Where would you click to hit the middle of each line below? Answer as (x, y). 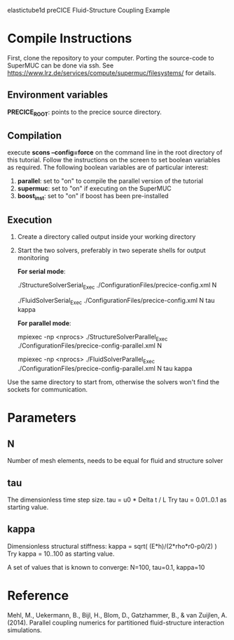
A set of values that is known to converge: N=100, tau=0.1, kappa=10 (106, 567)
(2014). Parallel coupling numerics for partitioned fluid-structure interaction (116, 622)
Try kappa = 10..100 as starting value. (61, 554)
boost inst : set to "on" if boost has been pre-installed (93, 197)
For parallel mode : (44, 323)
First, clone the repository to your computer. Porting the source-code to (111, 58)
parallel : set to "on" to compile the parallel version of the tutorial (110, 181)
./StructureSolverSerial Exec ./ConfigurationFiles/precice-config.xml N (117, 286)
